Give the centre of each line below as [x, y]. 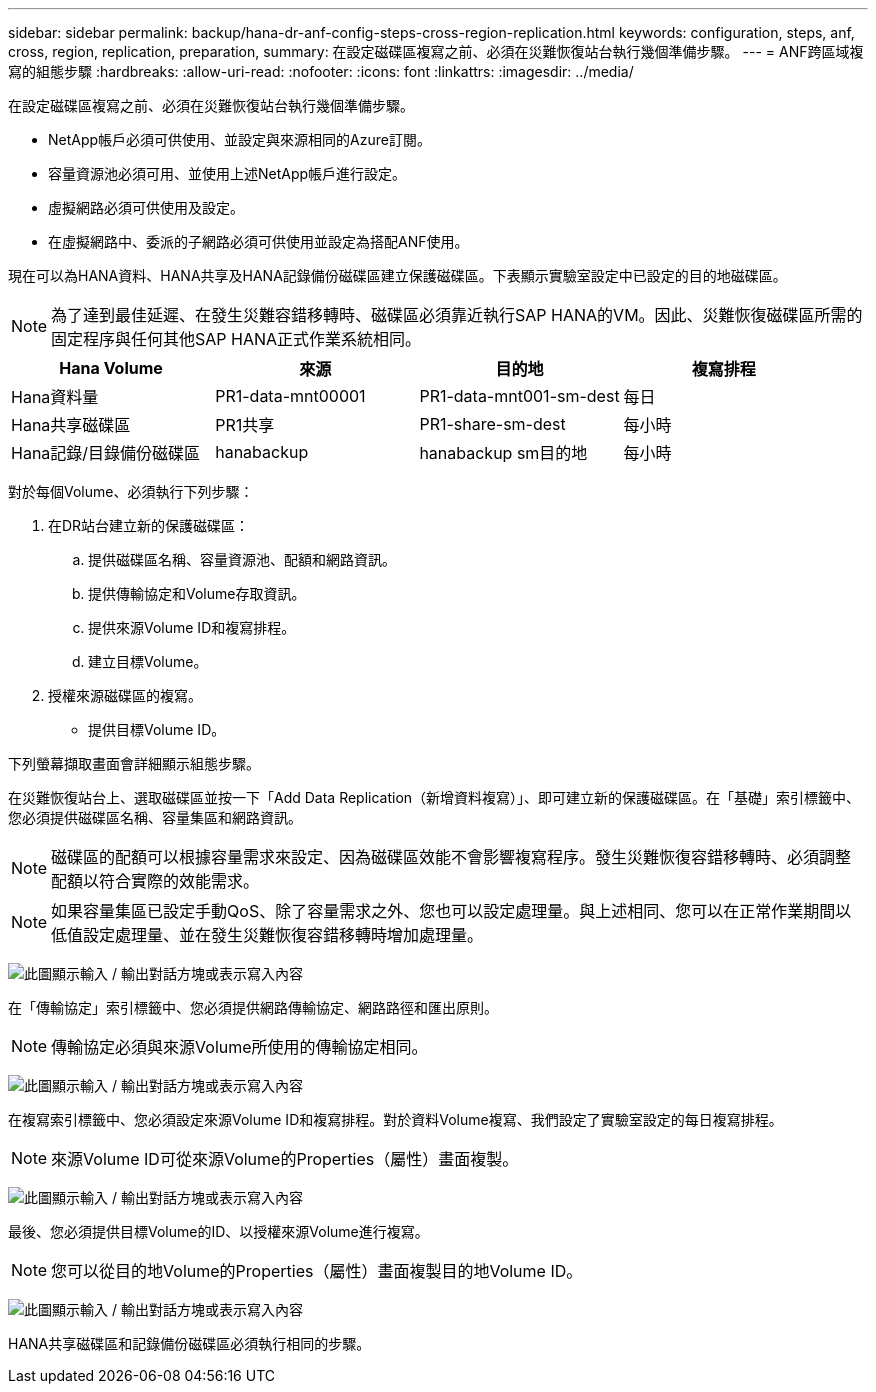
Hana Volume [111, 368]
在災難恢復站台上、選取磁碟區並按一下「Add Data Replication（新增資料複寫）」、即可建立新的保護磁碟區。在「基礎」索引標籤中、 [434, 797]
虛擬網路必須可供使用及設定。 [146, 207]
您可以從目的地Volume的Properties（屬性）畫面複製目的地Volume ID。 [317, 1271]
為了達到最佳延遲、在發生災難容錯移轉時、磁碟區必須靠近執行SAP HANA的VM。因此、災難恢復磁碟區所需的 [457, 315]
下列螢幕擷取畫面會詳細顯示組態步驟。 [134, 763]
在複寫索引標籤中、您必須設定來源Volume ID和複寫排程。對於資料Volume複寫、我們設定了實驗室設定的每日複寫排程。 [395, 1119]
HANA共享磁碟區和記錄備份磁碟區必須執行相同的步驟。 [189, 1343]
